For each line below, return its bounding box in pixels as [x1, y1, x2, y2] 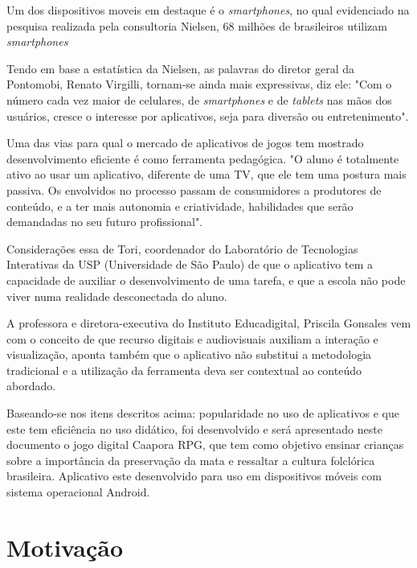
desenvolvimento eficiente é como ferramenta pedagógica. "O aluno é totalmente [6, 150, 399, 167]
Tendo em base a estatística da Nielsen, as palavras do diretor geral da [6, 60, 355, 76]
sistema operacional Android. [6, 484, 150, 500]
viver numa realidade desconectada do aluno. [6, 287, 227, 304]
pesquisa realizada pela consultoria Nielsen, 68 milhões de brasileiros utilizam [6, 17, 387, 34]
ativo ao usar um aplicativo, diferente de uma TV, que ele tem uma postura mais [6, 166, 407, 183]
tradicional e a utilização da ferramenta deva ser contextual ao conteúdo [6, 361, 362, 378]
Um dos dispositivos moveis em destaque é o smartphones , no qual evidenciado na [6, 2, 410, 18]
